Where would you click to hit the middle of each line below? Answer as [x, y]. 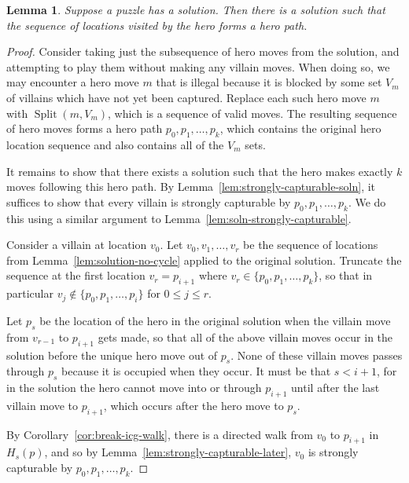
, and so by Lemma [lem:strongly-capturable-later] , [168, 452]
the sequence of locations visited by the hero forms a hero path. [157, 25]
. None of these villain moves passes [317, 355]
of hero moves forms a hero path [85, 128]
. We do [367, 201]
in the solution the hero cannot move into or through [134, 388]
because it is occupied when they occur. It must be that [196, 371]
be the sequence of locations [311, 245]
